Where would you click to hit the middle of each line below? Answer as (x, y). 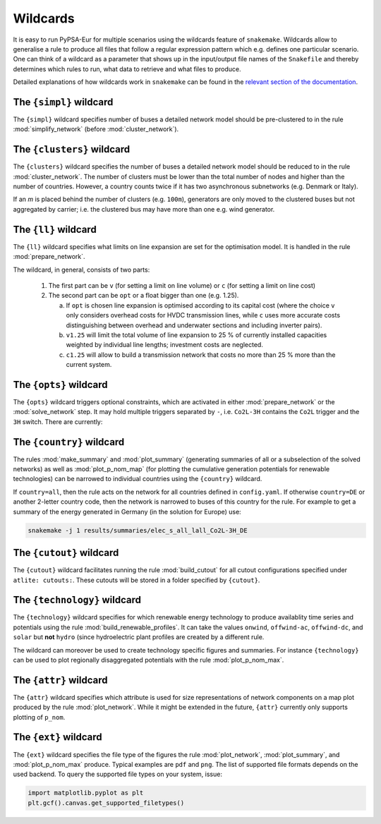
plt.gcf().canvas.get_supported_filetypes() (106, 803)
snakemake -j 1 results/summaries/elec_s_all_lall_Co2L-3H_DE (138, 530)
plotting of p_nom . (39, 717)
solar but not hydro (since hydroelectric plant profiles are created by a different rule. (139, 637)
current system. (89, 365)
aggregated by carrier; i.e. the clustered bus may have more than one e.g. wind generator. (144, 209)
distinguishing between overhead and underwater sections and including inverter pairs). (194, 325)
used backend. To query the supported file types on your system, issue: (117, 774)
